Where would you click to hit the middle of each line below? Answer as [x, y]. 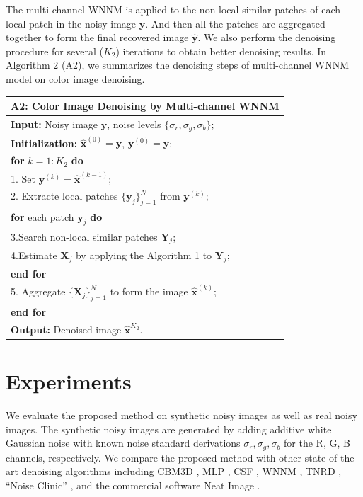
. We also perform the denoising [267, 37]
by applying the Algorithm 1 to [144, 255]
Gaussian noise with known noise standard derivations [123, 443]
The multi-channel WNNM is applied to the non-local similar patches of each [173, 9]
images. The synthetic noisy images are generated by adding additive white [169, 429]
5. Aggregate [38, 291]
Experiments [69, 381]
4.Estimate [34, 255]
